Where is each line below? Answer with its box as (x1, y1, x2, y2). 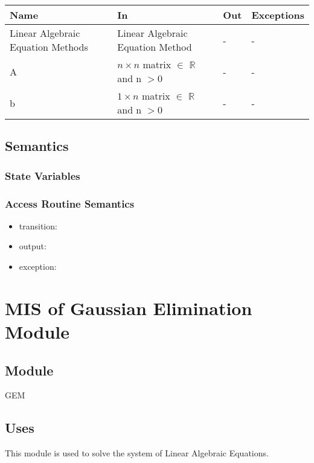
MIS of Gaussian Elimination (5, 295, 252, 320)
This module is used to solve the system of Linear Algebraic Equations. (5, 447, 269, 459)
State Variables (5, 168, 80, 183)
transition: (19, 219, 57, 232)
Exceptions (251, 8, 304, 22)
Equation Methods (10, 40, 88, 54)
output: (19, 240, 46, 252)
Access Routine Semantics (5, 196, 135, 211)
